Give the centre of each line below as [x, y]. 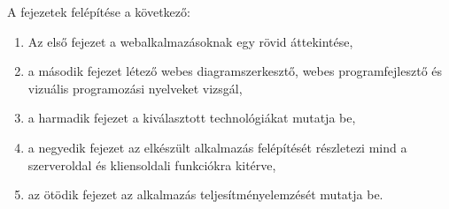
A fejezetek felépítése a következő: [99, 11]
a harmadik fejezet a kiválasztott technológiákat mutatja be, [192, 118]
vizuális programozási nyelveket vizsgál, [135, 88]
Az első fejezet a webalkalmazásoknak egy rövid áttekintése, [190, 41]
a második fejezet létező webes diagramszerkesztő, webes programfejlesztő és [235, 71]
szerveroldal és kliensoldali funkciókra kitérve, [152, 164]
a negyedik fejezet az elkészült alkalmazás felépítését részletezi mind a [217, 147]
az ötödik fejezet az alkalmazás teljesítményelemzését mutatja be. [205, 194]
